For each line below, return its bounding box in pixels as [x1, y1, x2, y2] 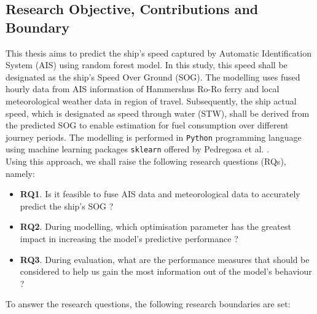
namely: [6, 167, 35, 179]
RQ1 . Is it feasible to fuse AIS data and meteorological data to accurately [20, 187, 300, 200]
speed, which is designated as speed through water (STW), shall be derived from [6, 106, 310, 119]
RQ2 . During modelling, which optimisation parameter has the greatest [20, 220, 291, 233]
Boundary [6, 17, 69, 36]
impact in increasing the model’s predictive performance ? [20, 232, 238, 245]
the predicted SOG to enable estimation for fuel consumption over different [6, 119, 289, 131]
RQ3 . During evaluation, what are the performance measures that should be [20, 253, 310, 265]
